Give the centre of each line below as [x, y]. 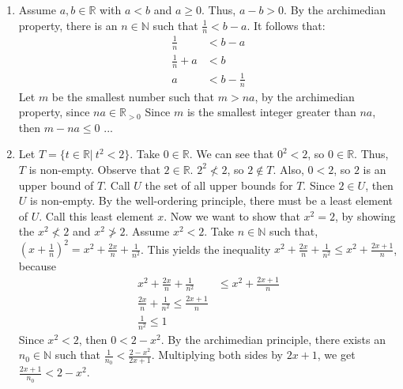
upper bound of [56, 185]
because [37, 266]
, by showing [365, 215]
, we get [336, 355]
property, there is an [68, 25]
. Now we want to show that [232, 215]
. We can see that [232, 154]
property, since [54, 112]
